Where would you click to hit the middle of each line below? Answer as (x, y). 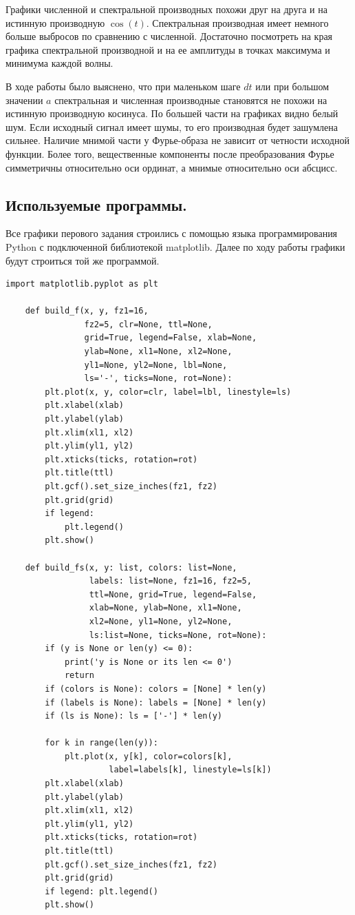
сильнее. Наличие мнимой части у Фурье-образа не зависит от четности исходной (177, 140)
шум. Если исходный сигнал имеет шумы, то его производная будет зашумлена (172, 126)
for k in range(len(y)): (101, 743)
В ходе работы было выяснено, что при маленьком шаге (123, 86)
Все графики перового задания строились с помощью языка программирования (172, 233)
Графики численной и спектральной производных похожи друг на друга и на (166, 9)
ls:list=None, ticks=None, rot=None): (178, 635)
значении (24, 100)
